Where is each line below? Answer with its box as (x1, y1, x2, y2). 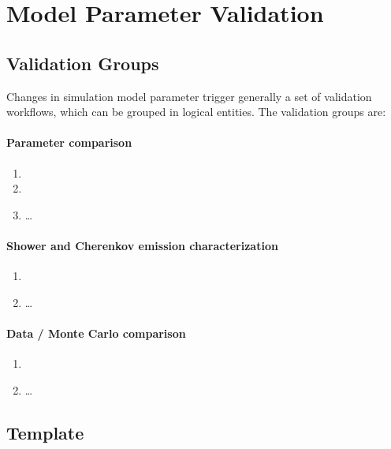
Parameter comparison (6, 134, 132, 151)
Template (6, 420, 84, 444)
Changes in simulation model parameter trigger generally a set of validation (6, 88, 372, 104)
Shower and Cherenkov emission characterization (6, 237, 278, 253)
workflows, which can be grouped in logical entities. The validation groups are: (6, 103, 386, 120)
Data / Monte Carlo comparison (6, 324, 186, 341)
